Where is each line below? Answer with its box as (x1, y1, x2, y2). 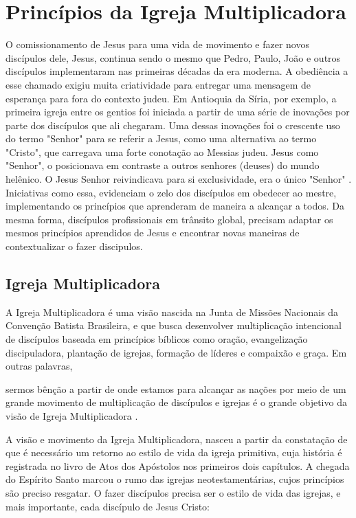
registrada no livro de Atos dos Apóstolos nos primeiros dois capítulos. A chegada (5, 458, 350, 473)
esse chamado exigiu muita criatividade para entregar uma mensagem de (5, 77, 311, 91)
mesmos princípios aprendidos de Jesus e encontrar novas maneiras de (5, 225, 300, 240)
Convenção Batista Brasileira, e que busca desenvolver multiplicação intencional (5, 318, 342, 333)
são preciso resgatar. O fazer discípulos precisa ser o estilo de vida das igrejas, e (5, 485, 341, 499)
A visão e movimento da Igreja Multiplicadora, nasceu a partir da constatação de (5, 431, 348, 446)
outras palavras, (5, 359, 73, 373)
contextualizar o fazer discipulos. (5, 239, 143, 254)
